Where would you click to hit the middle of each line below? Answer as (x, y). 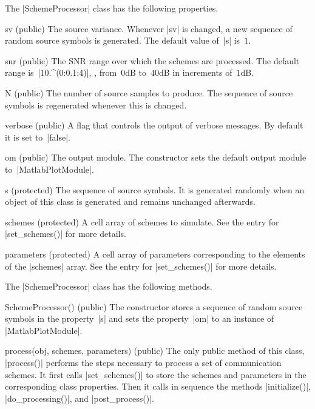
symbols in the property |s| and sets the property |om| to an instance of (140, 318)
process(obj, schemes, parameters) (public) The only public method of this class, (155, 351)
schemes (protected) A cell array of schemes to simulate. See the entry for (142, 221)
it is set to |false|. (38, 137)
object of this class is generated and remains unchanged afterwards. (130, 201)
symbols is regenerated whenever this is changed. (96, 105)
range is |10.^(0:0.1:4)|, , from (61, 72)
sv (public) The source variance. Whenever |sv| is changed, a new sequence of (149, 28)
